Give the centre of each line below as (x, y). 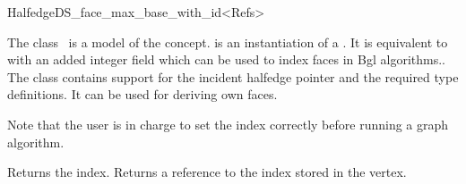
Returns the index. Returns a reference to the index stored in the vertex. (207, 172)
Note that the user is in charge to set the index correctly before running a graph (228, 124)
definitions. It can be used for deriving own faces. (142, 94)
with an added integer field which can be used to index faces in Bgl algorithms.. (226, 59)
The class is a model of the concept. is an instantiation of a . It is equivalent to (228, 42)
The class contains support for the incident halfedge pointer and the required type (233, 76)
